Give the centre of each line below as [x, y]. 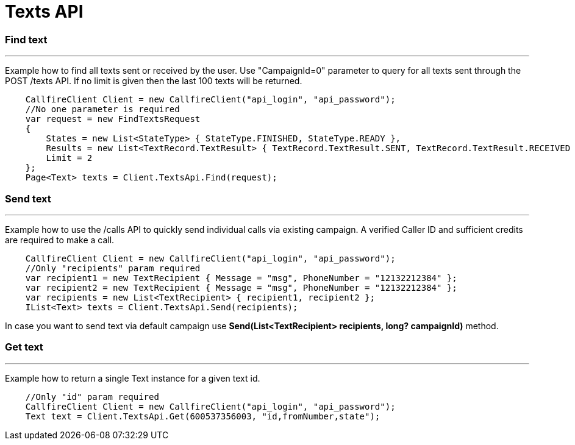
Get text [24, 347]
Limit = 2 [69, 158]
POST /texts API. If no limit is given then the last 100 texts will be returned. [154, 81]
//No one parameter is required [102, 109]
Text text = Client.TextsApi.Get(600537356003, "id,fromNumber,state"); [203, 416]
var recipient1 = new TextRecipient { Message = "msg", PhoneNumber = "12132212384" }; [241, 278]
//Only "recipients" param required [113, 268]
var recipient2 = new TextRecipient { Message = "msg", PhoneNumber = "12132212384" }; [241, 287]
